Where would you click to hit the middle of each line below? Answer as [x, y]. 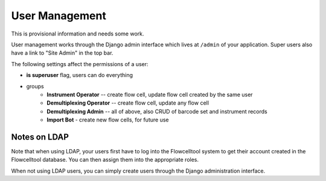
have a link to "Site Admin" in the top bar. [62, 53]
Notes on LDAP [40, 137]
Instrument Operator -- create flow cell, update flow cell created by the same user [150, 94]
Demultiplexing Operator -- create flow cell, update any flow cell [128, 103]
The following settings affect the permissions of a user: [80, 64]
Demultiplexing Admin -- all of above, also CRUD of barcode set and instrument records [157, 111]
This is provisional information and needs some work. [78, 34]
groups [35, 86]
